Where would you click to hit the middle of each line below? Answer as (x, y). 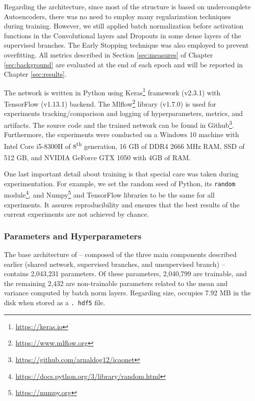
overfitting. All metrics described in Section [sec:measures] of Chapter (109, 54)
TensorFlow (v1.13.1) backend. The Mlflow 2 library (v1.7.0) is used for (110, 103)
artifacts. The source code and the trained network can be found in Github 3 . (119, 124)
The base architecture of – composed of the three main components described (120, 254)
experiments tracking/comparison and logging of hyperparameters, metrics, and (124, 113)
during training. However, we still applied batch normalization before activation (124, 26)
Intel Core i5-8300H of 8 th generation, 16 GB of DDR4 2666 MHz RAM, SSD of (124, 145)
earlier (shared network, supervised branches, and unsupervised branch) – (115, 264)
